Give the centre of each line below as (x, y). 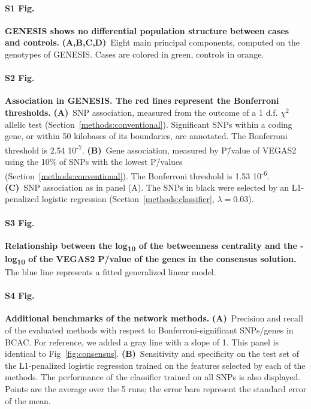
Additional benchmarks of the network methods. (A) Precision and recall (154, 318)
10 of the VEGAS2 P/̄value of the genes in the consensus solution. (157, 259)
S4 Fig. (20, 295)
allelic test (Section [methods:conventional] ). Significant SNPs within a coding (149, 124)
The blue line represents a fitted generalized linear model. (111, 272)
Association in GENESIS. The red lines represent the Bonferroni (142, 100)
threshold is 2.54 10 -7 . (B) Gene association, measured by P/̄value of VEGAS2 (151, 149)
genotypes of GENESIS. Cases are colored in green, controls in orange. (135, 54)
